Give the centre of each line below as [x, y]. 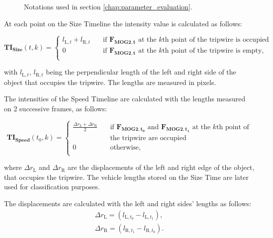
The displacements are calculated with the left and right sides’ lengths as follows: [128, 203]
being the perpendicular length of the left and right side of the [141, 72]
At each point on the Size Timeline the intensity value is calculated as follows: [123, 23]
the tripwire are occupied [148, 138]
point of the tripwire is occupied [220, 40]
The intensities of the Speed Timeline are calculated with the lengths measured [125, 99]
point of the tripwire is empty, [218, 51]
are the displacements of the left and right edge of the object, [161, 167]
